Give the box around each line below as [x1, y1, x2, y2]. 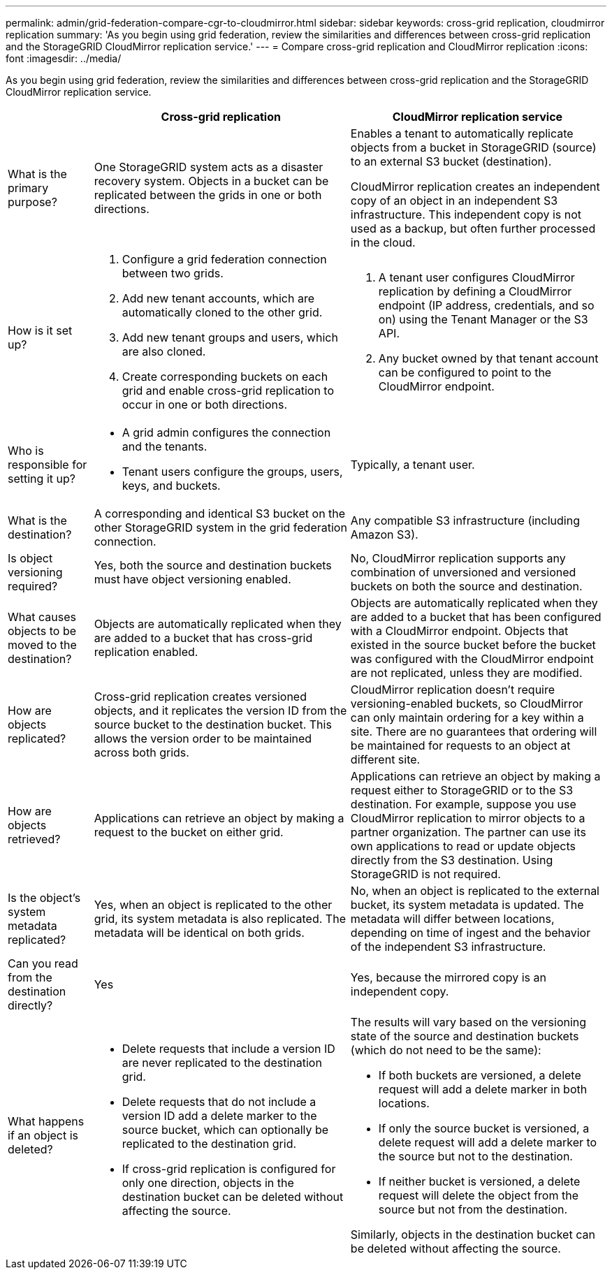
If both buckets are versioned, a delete [378, 1068, 581, 1082]
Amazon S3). [350, 527, 418, 541]
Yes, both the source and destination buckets [94, 558, 332, 572]
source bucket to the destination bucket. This [94, 717, 332, 731]
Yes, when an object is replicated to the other [94, 898, 333, 912]
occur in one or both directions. [122, 398, 288, 411]
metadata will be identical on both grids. [94, 926, 305, 940]
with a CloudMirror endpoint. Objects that [350, 624, 569, 638]
